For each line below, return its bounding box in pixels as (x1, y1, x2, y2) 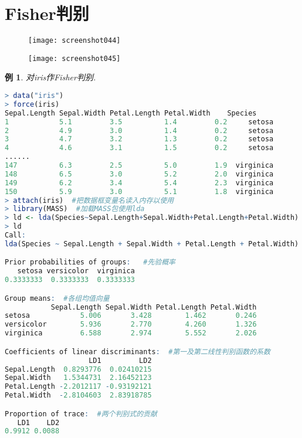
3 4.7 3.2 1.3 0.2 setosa (5, 135, 274, 144)
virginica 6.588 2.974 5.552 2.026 (5, 329, 257, 338)
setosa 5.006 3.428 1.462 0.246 (5, 311, 257, 320)
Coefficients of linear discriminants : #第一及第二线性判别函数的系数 (5, 347, 270, 356)
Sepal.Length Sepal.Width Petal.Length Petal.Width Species (5, 108, 257, 117)
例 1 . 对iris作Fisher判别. (5, 71, 96, 83)
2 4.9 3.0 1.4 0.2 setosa (5, 126, 274, 135)
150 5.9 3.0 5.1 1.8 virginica (5, 187, 274, 196)
